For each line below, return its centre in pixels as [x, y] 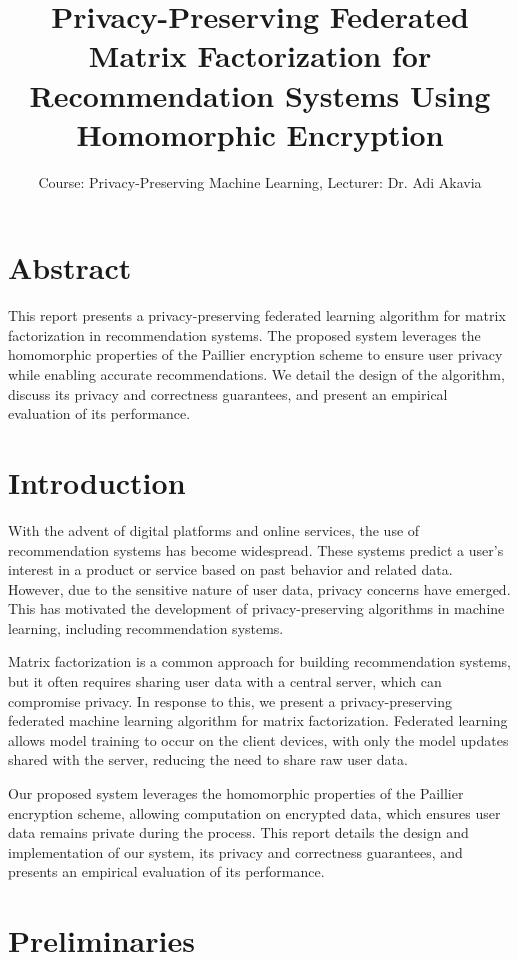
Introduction [97, 481]
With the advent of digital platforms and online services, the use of [214, 529]
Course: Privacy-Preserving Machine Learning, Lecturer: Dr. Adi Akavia [260, 181]
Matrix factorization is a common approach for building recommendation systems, [259, 661]
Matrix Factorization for [260, 55]
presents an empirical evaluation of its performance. [166, 871]
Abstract [70, 267]
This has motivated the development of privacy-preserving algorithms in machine [256, 608]
